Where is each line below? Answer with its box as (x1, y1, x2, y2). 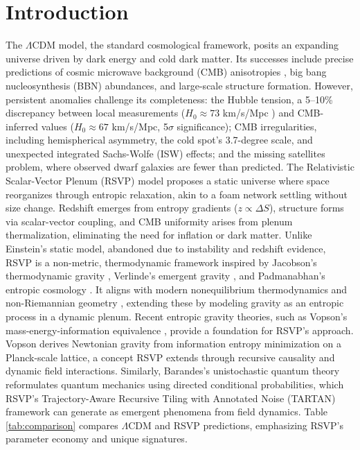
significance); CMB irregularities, (177, 119, 317, 133)
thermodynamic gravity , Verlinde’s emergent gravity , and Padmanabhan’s (6, 268, 325, 283)
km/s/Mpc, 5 (111, 119, 168, 133)
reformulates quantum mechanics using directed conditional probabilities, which (6, 377, 344, 391)
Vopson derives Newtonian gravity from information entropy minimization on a (6, 336, 341, 351)
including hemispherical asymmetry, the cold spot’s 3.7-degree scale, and (6, 132, 313, 147)
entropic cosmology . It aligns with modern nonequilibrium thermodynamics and (6, 282, 348, 296)
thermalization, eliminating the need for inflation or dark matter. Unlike (6, 227, 312, 242)
